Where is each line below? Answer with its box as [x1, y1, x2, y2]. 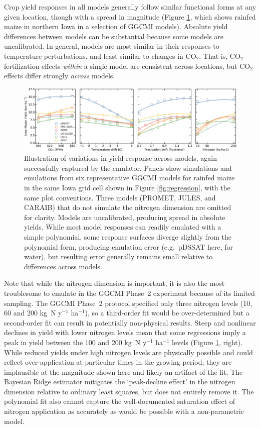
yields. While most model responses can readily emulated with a [24, 222, 221, 232]
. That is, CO [199, 50, 240, 61]
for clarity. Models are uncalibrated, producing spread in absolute [24, 211, 225, 222]
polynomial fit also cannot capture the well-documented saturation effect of [4, 396, 235, 406]
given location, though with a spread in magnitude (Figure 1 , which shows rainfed [4, 11, 256, 22]
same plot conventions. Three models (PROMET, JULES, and [24, 192, 216, 202]
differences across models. [24, 261, 102, 271]
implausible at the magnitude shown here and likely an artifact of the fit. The [4, 366, 243, 377]
